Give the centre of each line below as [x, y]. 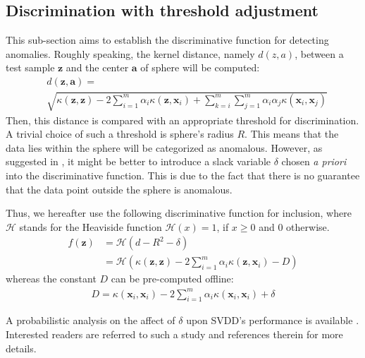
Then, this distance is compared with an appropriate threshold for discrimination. [182, 120]
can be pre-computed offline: [172, 279]
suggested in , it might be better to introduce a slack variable [138, 161]
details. [21, 348]
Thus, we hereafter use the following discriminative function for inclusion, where [179, 213]
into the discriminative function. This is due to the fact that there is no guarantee [183, 175]
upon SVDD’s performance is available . [273, 320]
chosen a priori [314, 161]
